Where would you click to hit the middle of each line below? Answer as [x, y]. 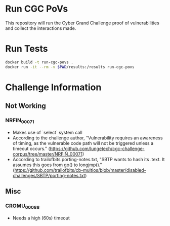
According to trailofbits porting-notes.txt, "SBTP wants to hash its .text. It [89, 159]
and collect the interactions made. [41, 28]
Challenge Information [53, 87]
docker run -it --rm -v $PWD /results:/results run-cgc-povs [70, 67]
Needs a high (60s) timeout [41, 218]
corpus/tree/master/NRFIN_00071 [47, 154]
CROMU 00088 [23, 206]
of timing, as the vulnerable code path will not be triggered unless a [83, 143]
